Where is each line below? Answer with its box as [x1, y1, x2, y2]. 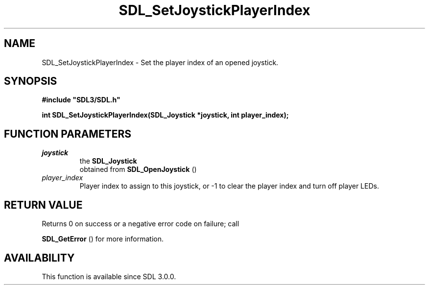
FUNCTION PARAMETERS [4, 127, 131, 140]
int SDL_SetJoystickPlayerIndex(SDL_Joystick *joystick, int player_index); [42, 111, 289, 120]
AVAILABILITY [4, 251, 75, 264]
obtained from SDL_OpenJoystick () [79, 165, 197, 174]
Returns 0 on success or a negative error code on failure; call [42, 219, 239, 228]
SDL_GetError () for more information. [42, 235, 164, 243]
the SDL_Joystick [79, 157, 137, 166]
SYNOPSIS [4, 75, 57, 88]
